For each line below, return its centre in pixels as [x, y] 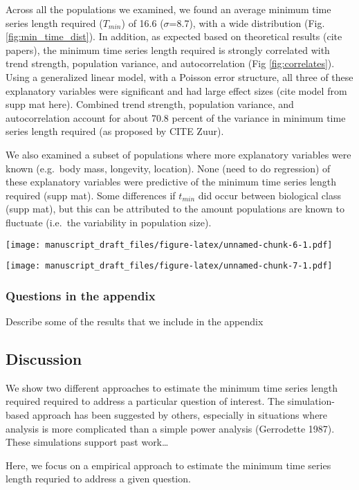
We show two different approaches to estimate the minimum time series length [172, 387]
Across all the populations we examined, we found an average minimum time [168, 9]
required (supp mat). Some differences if [91, 195]
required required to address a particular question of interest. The [145, 401]
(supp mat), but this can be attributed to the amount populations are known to [175, 209]
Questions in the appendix [81, 295]
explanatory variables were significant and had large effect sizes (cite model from [176, 90]
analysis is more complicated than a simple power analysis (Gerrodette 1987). [170, 428]
